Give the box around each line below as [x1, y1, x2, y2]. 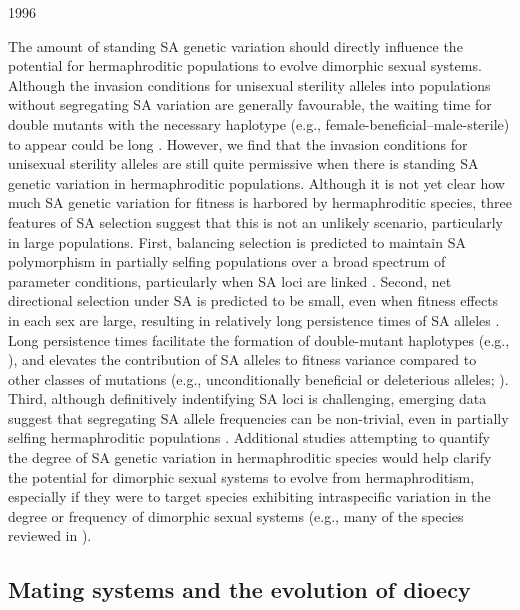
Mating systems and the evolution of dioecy [8, 574, 471, 605]
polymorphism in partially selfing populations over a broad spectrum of [8, 251, 446, 272]
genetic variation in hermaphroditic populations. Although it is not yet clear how [8, 172, 505, 193]
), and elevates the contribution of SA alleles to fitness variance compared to [8, 349, 477, 370]
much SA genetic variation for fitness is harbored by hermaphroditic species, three [8, 192, 512, 213]
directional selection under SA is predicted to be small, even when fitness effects [8, 290, 499, 311]
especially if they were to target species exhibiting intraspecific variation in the [8, 486, 491, 507]
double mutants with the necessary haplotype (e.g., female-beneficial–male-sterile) [8, 113, 510, 134]
